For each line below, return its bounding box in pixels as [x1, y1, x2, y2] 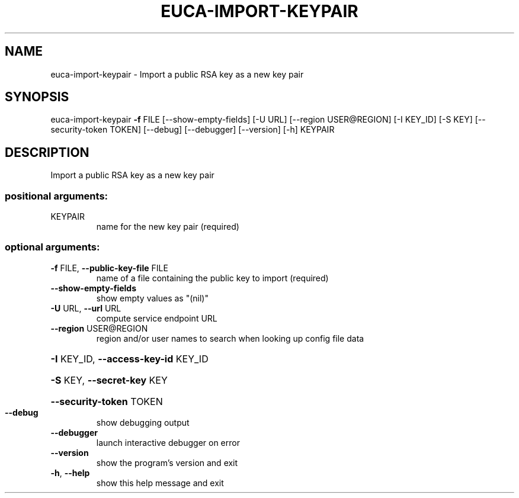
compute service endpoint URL [96, 313, 217, 323]
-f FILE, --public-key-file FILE [50, 262, 168, 273]
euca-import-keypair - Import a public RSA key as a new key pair [50, 69, 304, 79]
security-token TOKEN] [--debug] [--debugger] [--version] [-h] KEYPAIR [50, 124, 335, 135]
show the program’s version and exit [96, 457, 238, 468]
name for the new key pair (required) [96, 221, 239, 232]
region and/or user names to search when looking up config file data [96, 333, 364, 343]
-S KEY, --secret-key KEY [50, 374, 168, 386]
